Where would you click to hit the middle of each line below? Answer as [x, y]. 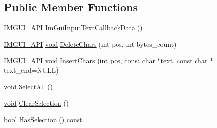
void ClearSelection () [37, 103]
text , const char [184, 60]
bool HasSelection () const [43, 119]
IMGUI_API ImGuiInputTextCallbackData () [73, 28]
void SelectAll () [28, 86]
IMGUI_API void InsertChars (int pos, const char [79, 60]
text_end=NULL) [31, 70]
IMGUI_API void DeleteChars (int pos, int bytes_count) [90, 44]
